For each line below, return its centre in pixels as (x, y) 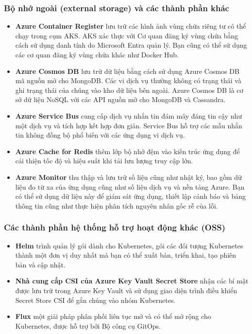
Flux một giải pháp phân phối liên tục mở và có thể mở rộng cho (113, 316)
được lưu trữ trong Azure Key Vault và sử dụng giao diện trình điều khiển (126, 290)
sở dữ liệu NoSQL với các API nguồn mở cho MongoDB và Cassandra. (120, 99)
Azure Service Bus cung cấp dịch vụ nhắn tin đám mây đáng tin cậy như (129, 115)
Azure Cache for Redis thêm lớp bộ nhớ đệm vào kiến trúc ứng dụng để (127, 151)
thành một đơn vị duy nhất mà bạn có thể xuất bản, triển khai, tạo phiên (126, 255)
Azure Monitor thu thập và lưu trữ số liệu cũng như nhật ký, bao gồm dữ (128, 177)
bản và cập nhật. (40, 264)
